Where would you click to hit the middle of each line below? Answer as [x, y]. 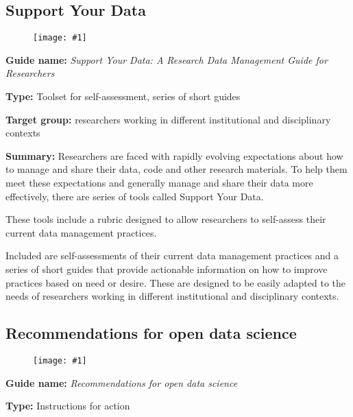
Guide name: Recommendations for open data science [122, 382]
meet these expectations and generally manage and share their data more [159, 183]
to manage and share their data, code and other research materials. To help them [176, 169]
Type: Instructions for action [68, 406]
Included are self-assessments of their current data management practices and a [172, 255]
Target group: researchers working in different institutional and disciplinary [168, 119]
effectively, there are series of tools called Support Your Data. [135, 196]
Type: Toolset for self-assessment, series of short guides [123, 96]
